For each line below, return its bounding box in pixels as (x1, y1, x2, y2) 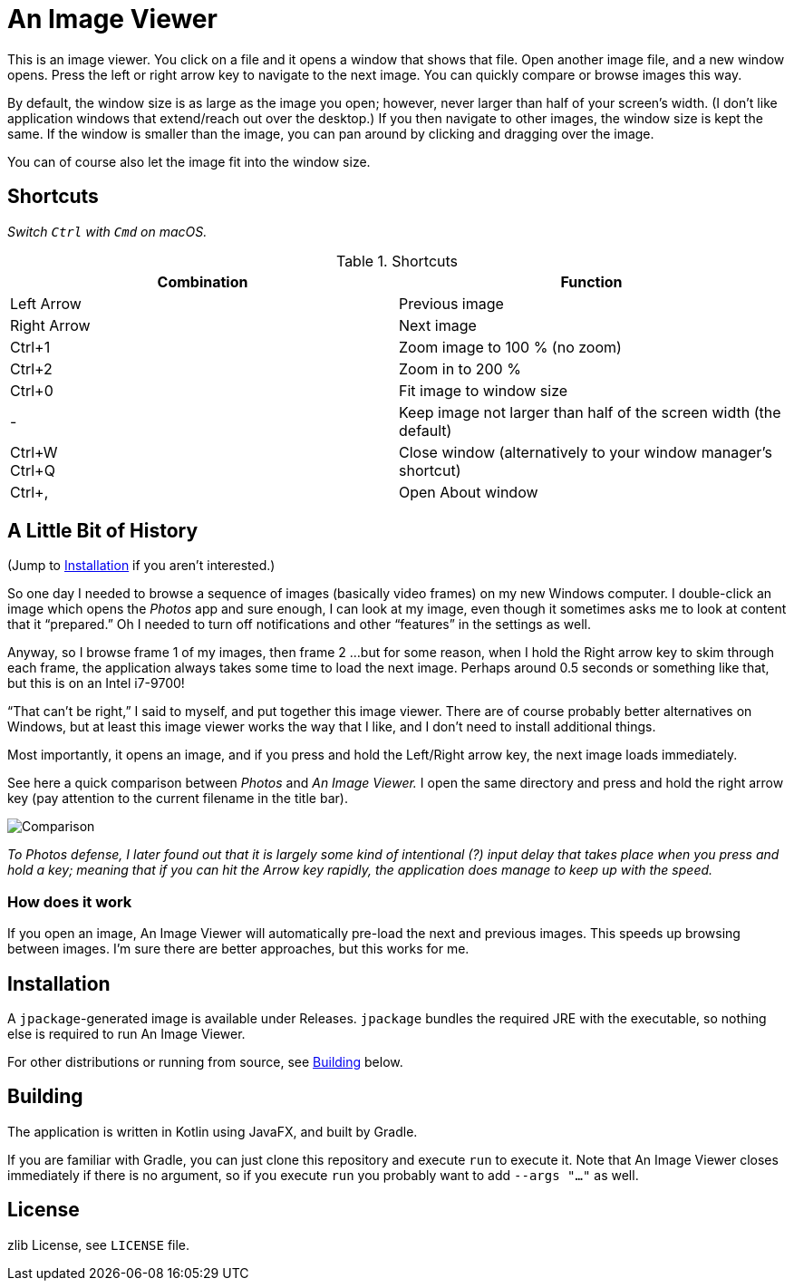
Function (560, 272, 623, 291)
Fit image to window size (399, 381, 568, 400)
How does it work (7, 892, 132, 911)
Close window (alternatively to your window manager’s (399, 442, 772, 461)
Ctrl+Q (10, 460, 55, 479)
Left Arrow (10, 294, 82, 313)
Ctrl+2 (10, 359, 53, 378)
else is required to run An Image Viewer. (7, 1026, 246, 1042)
